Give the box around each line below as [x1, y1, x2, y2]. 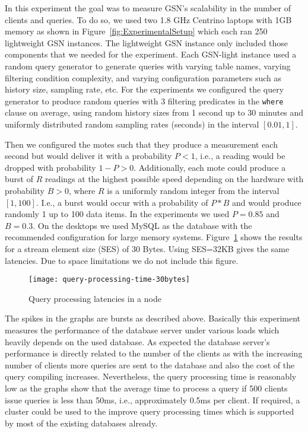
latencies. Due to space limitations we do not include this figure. [5, 254, 239, 266]
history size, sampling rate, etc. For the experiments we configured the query [5, 83, 284, 95]
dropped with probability [5, 161, 96, 173]
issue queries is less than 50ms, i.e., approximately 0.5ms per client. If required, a [5, 393, 300, 406]
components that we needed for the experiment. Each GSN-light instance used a [5, 48, 297, 61]
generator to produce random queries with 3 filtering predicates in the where [5, 94, 284, 107]
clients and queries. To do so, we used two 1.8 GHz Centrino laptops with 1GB [5, 13, 292, 26]
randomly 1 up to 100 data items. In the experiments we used [5, 208, 230, 220]
